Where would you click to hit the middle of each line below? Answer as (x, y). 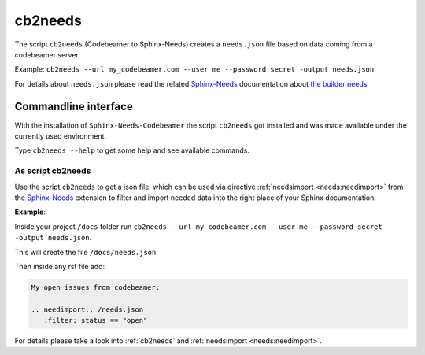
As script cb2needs (53, 171)
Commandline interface (74, 106)
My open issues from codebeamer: (96, 287)
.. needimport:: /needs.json (87, 309)
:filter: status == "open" (96, 320)
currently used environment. (60, 136)
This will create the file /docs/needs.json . (87, 252)
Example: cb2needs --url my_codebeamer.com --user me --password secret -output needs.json (194, 69)
